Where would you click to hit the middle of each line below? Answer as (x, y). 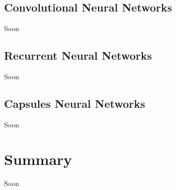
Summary (38, 159)
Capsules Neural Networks (75, 103)
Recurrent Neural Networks (78, 55)
